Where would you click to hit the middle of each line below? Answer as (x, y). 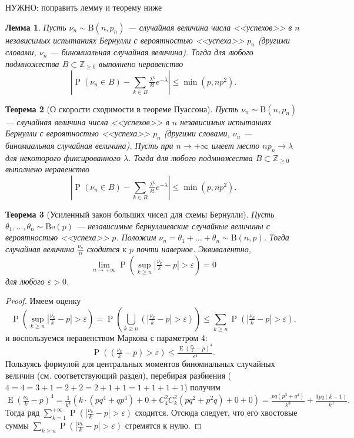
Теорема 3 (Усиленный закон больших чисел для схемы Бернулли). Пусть (140, 214)
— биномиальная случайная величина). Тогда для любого (152, 52)
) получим (202, 387)
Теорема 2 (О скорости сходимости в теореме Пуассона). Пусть (122, 108)
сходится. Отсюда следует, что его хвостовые (216, 412)
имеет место (236, 145)
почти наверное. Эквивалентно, (194, 248)
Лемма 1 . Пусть (36, 27)
